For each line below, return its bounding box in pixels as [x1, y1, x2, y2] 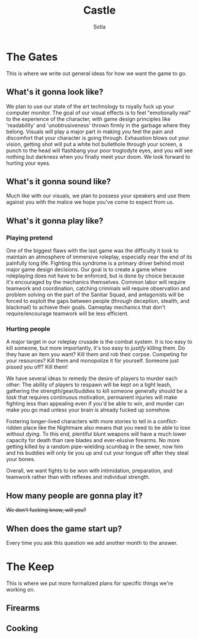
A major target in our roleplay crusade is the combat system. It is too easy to [6, 338, 192, 346]
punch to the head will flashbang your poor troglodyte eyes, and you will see [6, 146, 193, 154]
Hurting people [6, 324, 50, 333]
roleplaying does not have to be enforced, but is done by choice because [6, 272, 185, 279]
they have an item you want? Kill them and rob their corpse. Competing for [6, 351, 188, 358]
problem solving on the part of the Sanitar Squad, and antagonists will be [6, 291, 185, 298]
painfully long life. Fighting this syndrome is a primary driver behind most [6, 260, 185, 267]
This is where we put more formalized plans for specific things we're [6, 579, 174, 587]
